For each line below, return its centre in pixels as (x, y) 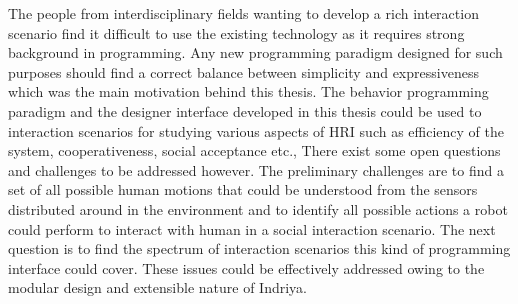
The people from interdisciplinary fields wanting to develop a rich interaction (243, 13)
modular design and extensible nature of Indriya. (157, 287)
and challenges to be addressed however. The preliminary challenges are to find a (256, 169)
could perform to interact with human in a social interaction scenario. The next (252, 228)
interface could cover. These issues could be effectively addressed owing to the (246, 267)
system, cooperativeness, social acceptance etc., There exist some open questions (254, 150)
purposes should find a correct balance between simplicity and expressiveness (243, 71)
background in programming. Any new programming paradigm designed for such (255, 52)
